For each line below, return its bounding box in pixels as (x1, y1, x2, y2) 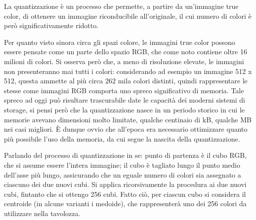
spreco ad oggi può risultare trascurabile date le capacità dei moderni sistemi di (4, 95, 245, 105)
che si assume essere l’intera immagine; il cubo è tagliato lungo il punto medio (4, 159, 240, 170)
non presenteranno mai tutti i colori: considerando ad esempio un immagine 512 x (4, 66, 252, 76)
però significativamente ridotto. (4, 20, 99, 31)
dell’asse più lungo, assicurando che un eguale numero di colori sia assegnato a (4, 169, 241, 180)
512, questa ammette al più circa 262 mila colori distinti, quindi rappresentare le (4, 75, 248, 86)
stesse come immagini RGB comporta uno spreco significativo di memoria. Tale (4, 85, 244, 95)
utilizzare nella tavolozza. (4, 208, 81, 218)
